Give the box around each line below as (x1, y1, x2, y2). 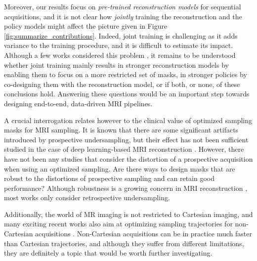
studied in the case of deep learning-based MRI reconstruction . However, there (4, 144, 244, 154)
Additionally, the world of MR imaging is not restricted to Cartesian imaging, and (4, 209, 253, 219)
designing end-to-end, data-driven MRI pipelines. (4, 98, 153, 108)
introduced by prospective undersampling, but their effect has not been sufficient (4, 134, 249, 144)
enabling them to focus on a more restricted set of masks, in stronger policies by (4, 69, 247, 80)
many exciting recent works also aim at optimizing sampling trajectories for (4, 218, 233, 229)
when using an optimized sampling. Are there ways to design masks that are (4, 163, 235, 174)
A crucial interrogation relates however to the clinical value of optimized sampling (4, 115, 252, 125)
